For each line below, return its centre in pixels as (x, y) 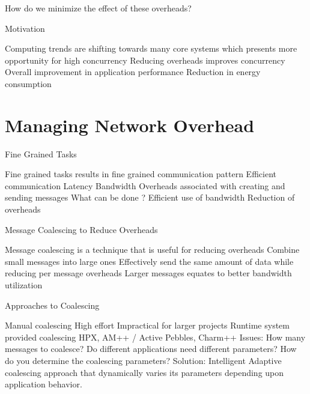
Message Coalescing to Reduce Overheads (81, 229)
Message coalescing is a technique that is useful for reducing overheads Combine (152, 250)
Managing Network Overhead (130, 125)
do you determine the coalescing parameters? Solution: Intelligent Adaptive (143, 360)
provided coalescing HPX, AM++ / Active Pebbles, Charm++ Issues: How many (155, 337)
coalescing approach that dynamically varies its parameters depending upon (144, 372)
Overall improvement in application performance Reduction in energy (133, 72)
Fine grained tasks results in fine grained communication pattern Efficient (141, 174)
